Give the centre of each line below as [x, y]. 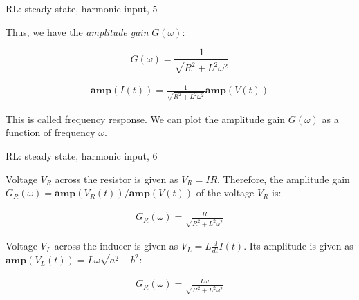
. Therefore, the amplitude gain [284, 179]
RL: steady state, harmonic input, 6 [82, 156]
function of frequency [50, 132]
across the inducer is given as [116, 246]
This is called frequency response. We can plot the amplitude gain [146, 119]
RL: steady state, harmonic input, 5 [82, 8]
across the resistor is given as [117, 179]
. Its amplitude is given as [298, 246]
